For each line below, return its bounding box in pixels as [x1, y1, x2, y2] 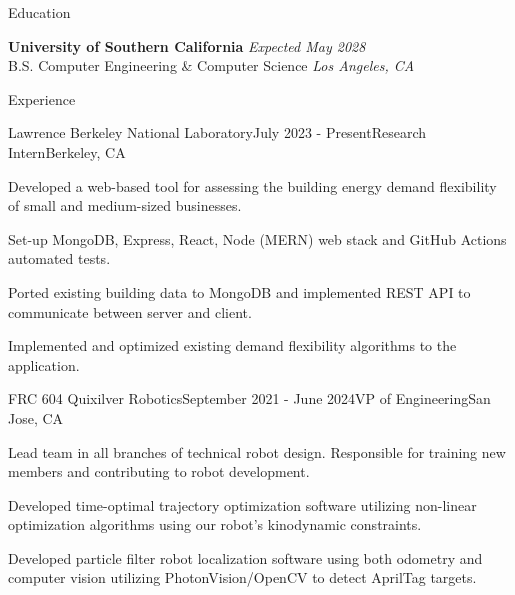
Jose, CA [8, 407, 64, 428]
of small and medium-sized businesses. [8, 195, 242, 216]
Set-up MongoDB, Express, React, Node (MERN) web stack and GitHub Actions [8, 228, 507, 249]
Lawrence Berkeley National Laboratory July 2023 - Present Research [8, 122, 427, 143]
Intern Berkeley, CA [8, 141, 126, 162]
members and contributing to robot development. [8, 461, 310, 482]
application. [8, 354, 80, 375]
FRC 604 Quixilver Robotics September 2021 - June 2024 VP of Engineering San [8, 388, 491, 409]
